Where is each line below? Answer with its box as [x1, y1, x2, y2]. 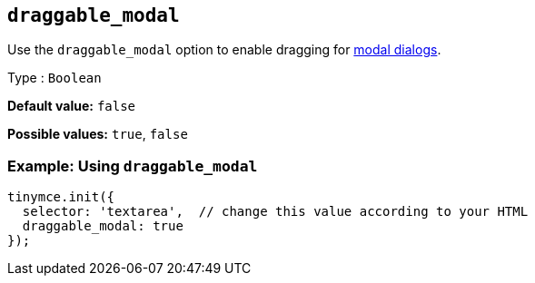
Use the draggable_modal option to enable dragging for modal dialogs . [7, 42, 441, 58]
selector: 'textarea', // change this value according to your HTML [22, 204, 529, 220]
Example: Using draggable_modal [7, 156, 258, 175]
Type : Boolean [7, 70, 102, 86]
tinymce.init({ [7, 190, 115, 205]
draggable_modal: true [22, 219, 183, 234]
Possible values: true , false [7, 126, 188, 142]
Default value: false [7, 98, 136, 114]
